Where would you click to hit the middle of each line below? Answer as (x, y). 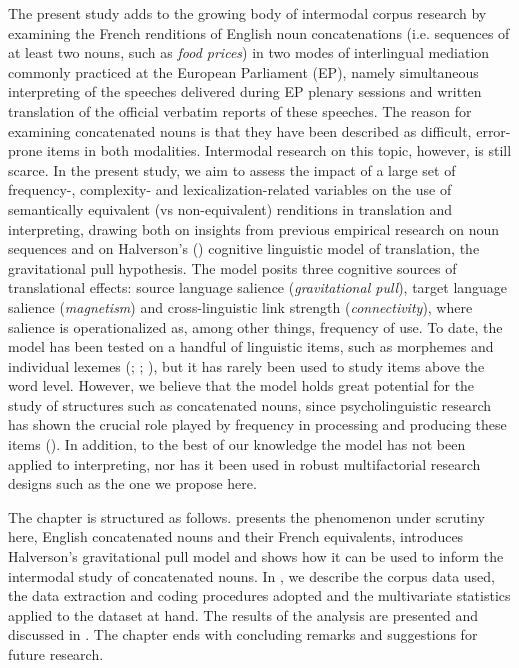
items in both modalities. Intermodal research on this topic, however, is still (279, 150)
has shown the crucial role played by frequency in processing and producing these (257, 424)
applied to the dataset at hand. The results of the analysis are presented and (243, 614)
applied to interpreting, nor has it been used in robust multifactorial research (244, 463)
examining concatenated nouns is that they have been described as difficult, (240, 130)
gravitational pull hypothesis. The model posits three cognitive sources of (232, 267)
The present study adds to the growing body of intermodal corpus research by (247, 13)
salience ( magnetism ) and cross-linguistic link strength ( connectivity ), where (240, 306)
